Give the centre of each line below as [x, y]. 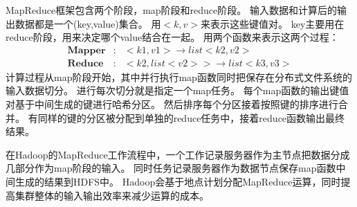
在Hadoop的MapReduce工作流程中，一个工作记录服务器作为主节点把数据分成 [178, 154]
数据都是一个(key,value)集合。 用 [88, 23]
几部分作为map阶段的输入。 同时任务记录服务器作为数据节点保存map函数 [171, 168]
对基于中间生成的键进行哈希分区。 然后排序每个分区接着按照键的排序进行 [172, 104]
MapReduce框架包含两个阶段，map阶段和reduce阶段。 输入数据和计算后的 [171, 10]
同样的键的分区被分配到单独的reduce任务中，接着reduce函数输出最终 [191, 117]
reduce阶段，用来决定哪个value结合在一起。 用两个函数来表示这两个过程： [172, 37]
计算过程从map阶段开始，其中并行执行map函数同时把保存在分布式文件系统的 [179, 76]
